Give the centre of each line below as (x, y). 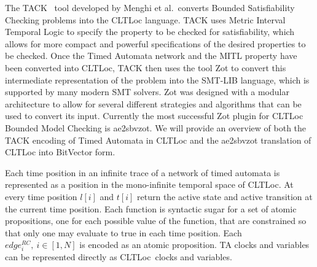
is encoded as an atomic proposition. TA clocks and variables (194, 245)
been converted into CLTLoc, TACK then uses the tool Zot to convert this (146, 67)
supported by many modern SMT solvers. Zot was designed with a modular (147, 92)
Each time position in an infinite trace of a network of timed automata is (143, 172)
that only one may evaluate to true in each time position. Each (123, 232)
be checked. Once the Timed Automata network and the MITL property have (151, 56)
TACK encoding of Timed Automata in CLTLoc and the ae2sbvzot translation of (158, 140)
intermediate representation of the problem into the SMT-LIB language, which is (157, 79)
